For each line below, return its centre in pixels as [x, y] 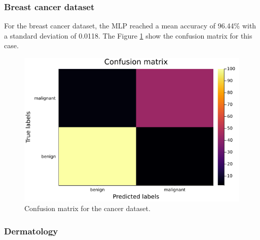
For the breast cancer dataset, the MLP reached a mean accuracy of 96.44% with [130, 26]
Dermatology [31, 231]
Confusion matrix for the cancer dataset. [87, 208]
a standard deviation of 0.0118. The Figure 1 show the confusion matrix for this [128, 35]
